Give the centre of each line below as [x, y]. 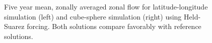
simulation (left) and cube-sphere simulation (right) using [93, 16]
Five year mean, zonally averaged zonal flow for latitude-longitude [106, 6]
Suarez [14, 26]
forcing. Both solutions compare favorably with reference [114, 26]
